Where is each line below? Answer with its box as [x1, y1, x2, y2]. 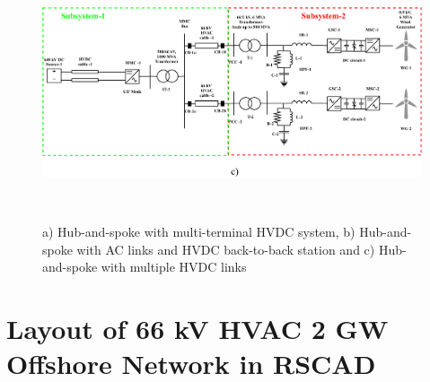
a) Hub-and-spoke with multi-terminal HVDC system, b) [42, 222, 355, 241]
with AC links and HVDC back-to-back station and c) [76, 239, 375, 258]
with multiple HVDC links [101, 257, 247, 276]
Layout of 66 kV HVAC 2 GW [6, 310, 389, 347]
